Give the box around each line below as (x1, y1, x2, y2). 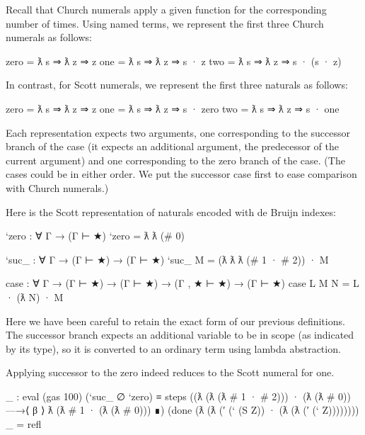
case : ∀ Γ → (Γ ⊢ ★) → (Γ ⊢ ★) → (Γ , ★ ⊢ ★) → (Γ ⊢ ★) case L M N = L (6, 276, 359, 290)
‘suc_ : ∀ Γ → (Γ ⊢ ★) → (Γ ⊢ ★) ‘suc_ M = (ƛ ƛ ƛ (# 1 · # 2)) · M (6, 252, 329, 266)
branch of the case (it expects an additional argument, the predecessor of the (6, 139, 340, 154)
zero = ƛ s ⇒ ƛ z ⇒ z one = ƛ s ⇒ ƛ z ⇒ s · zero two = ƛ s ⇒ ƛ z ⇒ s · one (6, 101, 340, 115)
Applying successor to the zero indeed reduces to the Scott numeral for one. (6, 365, 335, 380)
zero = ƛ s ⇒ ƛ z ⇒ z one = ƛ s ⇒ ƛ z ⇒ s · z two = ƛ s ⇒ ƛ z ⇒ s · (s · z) (6, 53, 342, 68)
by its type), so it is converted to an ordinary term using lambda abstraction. (6, 341, 341, 356)
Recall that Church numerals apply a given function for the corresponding (6, 2, 327, 16)
